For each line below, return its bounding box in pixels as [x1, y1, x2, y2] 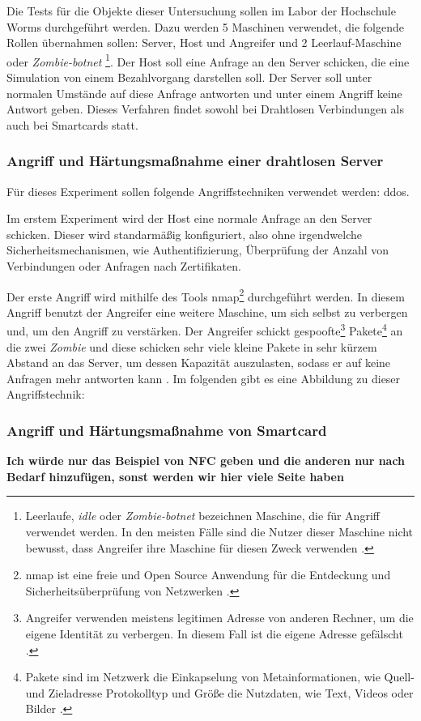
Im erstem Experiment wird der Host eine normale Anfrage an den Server [6, 210, 372, 227]
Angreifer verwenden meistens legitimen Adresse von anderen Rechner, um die [25, 609, 414, 626]
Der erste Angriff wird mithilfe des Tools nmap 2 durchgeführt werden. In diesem [6, 285, 405, 305]
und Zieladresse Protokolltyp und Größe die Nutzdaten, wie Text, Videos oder [25, 684, 414, 701]
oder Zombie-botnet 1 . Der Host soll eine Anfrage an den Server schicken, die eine [6, 50, 410, 70]
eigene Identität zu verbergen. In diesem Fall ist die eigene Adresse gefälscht [25, 625, 403, 642]
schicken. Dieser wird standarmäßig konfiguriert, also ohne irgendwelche [6, 225, 363, 242]
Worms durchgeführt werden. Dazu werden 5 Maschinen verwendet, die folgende [6, 18, 404, 35]
